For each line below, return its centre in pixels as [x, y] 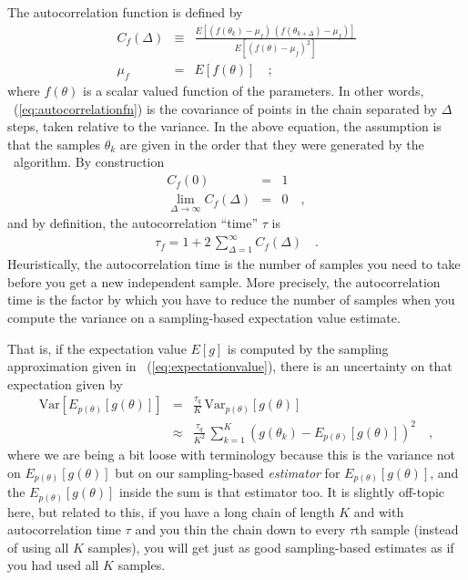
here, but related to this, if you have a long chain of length [171, 511]
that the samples [54, 144]
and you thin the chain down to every [240, 529]
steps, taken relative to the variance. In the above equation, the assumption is [224, 126]
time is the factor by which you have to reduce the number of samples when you [231, 300]
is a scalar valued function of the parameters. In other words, [254, 91]
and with [379, 511]
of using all [38, 547]
